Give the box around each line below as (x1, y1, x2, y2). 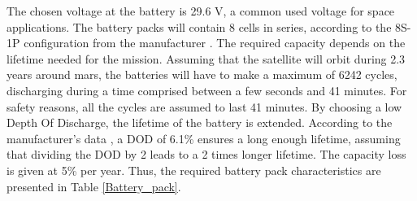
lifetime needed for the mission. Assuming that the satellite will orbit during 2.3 (7, 50, 406, 67)
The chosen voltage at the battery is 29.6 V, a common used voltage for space (7, 2, 395, 19)
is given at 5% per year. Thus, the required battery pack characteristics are (7, 161, 381, 178)
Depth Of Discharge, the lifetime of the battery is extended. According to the (7, 114, 393, 131)
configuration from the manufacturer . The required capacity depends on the (24, 34, 406, 51)
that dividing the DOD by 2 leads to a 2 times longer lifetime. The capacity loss (7, 146, 406, 163)
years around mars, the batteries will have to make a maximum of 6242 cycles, (7, 66, 397, 83)
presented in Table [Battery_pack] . (7, 177, 181, 194)
